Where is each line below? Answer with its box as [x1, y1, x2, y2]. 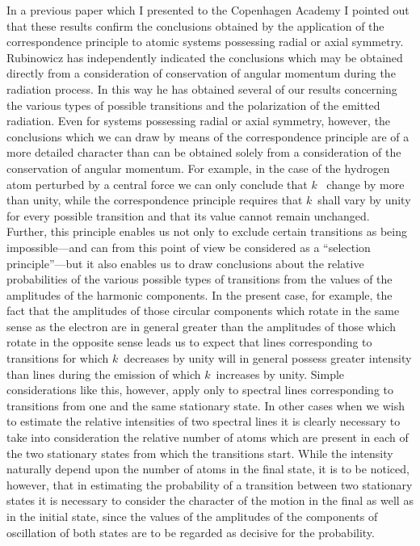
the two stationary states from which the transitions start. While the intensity [6, 444, 393, 461]
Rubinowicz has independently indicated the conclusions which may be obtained [6, 48, 403, 65]
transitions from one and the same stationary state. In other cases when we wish [6, 397, 405, 414]
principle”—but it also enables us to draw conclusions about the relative [6, 254, 364, 271]
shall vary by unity [317, 191, 411, 208]
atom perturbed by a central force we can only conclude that [6, 175, 308, 192]
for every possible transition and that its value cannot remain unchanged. [6, 207, 370, 224]
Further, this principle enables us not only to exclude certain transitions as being [6, 223, 407, 240]
